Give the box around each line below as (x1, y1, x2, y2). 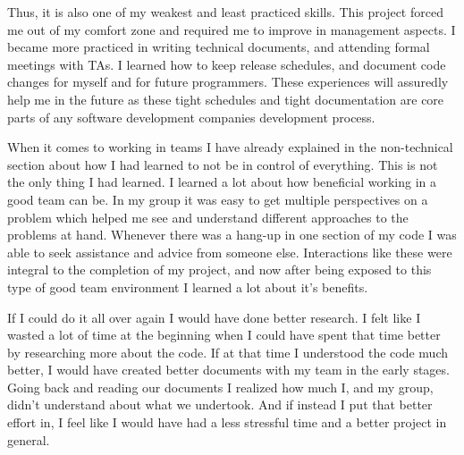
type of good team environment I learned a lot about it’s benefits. (7, 277, 368, 296)
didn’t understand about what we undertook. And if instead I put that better (7, 395, 433, 414)
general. (7, 430, 50, 449)
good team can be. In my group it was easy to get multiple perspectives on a (7, 190, 428, 208)
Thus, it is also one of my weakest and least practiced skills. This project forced (7, 3, 443, 21)
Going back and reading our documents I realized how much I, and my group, (7, 377, 434, 396)
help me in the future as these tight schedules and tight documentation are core (7, 89, 444, 108)
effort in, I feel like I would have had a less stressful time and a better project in (7, 413, 447, 432)
